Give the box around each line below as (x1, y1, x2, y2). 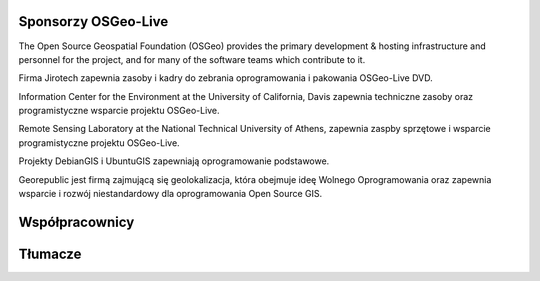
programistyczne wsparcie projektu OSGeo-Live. (18, 105, 220, 117)
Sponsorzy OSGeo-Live (18, 13, 169, 30)
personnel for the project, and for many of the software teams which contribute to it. (18, 53, 366, 65)
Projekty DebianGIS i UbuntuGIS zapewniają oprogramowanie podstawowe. (18, 155, 330, 167)
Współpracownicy (18, 213, 135, 230)
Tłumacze (18, 245, 82, 262)
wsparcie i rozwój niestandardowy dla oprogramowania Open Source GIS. (18, 188, 323, 200)
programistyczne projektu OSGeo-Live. (18, 136, 180, 149)
